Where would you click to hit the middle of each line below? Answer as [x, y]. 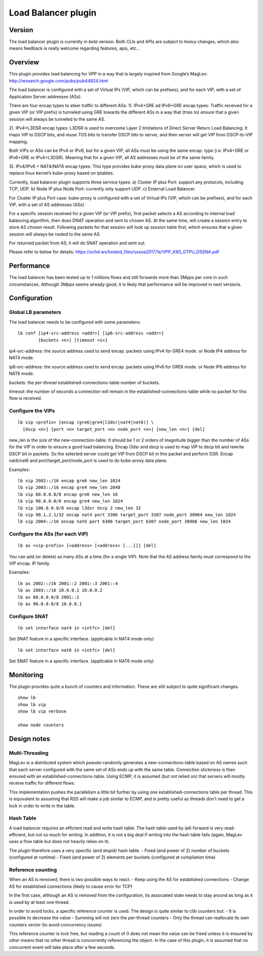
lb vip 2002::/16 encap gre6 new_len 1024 [69, 481]
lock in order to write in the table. [42, 806]
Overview [24, 63]
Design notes [30, 739]
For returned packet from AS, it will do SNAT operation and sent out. [77, 243]
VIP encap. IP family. [30, 563]
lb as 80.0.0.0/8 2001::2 [49, 597]
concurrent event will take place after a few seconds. [62, 947]
